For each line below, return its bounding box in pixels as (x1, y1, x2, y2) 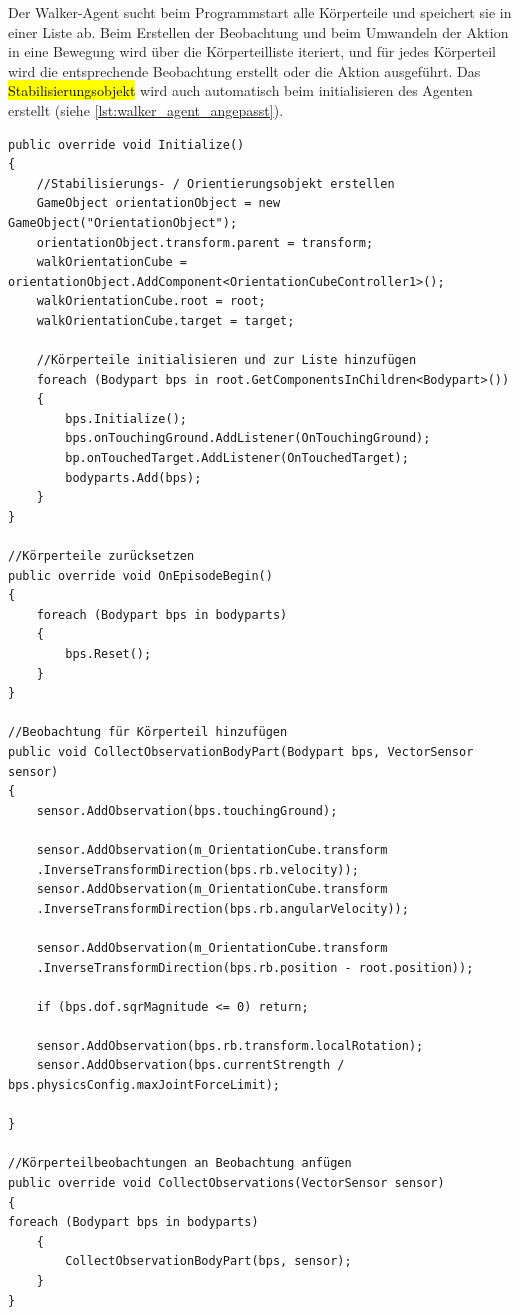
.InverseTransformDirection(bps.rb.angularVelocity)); (36, 901, 409, 916)
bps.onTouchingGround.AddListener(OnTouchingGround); (65, 431, 431, 446)
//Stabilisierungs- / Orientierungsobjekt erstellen (36, 176, 395, 191)
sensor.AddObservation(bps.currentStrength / (36, 1058, 345, 1073)
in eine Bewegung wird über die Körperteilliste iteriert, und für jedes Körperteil (8, 41, 497, 62)
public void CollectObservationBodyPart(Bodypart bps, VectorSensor (8, 744, 474, 759)
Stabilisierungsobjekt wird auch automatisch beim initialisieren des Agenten (8, 80, 473, 101)
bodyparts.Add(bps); (65, 470, 202, 485)
